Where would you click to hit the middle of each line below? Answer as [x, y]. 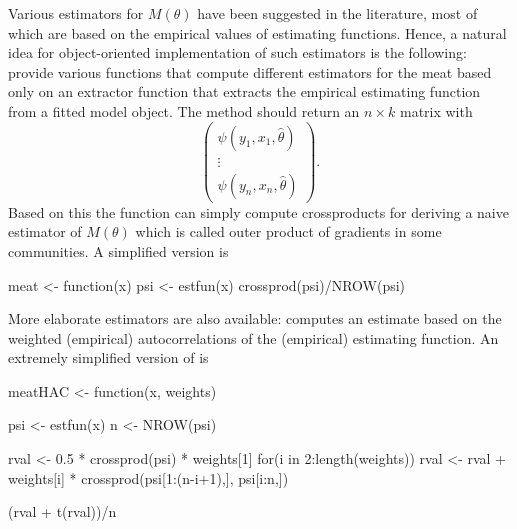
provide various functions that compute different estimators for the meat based [250, 71]
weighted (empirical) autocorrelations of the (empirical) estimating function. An [253, 337]
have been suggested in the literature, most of [337, 13]
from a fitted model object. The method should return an [184, 110]
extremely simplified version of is [108, 357]
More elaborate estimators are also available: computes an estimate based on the [255, 318]
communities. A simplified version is [118, 250]
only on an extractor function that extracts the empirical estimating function [244, 91]
